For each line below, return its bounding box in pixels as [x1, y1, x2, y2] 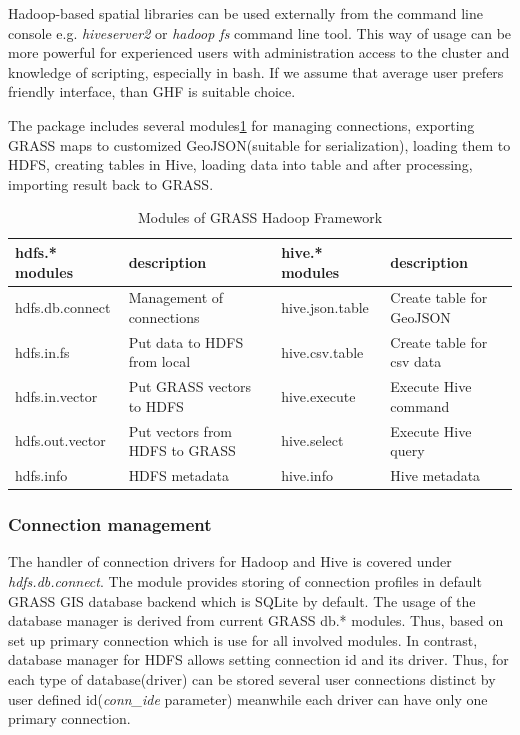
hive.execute [281, 386, 356, 407]
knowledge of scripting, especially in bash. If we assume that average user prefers [8, 61, 504, 82]
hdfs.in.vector [15, 386, 98, 407]
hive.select [281, 430, 344, 451]
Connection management [8, 512, 212, 537]
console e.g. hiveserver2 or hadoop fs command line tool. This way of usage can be [8, 22, 512, 43]
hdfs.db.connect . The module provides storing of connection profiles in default [8, 571, 482, 592]
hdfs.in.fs [15, 341, 70, 362]
